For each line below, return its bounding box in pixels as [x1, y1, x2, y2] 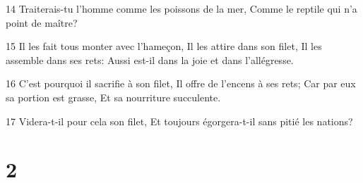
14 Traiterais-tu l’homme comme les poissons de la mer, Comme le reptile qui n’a [6, 1, 357, 15]
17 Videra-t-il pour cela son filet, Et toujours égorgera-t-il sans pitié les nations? [6, 113, 353, 128]
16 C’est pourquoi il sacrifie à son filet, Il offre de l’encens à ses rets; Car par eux [6, 76, 356, 91]
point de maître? [6, 15, 78, 30]
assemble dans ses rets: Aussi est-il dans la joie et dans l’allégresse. [6, 52, 294, 67]
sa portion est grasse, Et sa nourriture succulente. [6, 89, 221, 104]
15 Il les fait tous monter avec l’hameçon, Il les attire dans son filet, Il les [6, 39, 322, 53]
